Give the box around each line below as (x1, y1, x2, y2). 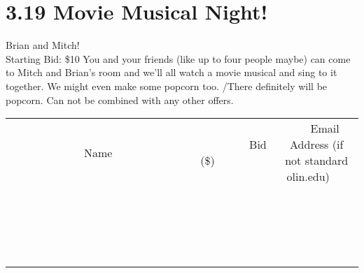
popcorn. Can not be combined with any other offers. (6, 92, 234, 107)
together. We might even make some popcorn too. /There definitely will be (6, 78, 328, 93)
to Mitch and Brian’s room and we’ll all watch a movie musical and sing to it (6, 65, 337, 80)
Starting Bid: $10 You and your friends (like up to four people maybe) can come (6, 51, 351, 66)
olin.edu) (286, 168, 330, 185)
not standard (285, 152, 349, 169)
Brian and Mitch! (6, 38, 80, 52)
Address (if (290, 136, 344, 153)
